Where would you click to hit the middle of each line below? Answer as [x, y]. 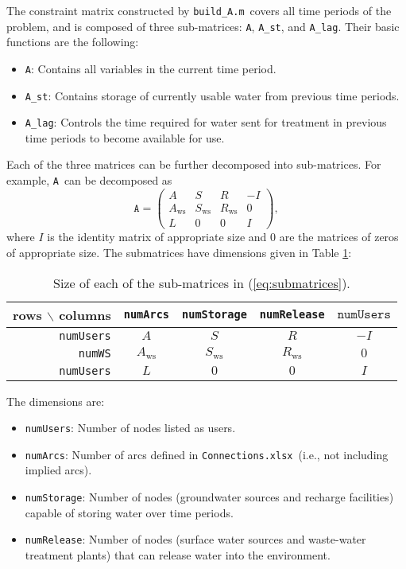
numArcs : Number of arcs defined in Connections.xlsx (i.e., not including [207, 454]
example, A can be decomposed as [89, 180]
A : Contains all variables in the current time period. [151, 68]
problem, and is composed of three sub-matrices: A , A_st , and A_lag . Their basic [203, 26]
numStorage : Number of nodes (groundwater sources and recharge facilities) [209, 497]
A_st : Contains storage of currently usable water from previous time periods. [212, 95]
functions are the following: [73, 42]
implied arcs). [58, 470]
